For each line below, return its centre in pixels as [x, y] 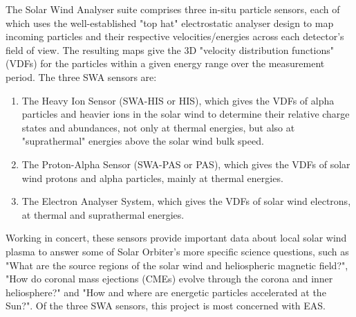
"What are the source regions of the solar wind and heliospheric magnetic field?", [177, 265]
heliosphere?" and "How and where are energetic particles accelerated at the [166, 292]
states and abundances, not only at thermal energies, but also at [158, 127]
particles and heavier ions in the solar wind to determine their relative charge [186, 114]
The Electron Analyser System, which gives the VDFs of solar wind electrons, [186, 201]
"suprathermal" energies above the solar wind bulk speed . [143, 141]
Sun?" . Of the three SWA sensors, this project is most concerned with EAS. [166, 306]
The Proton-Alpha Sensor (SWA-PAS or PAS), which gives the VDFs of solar [186, 164]
